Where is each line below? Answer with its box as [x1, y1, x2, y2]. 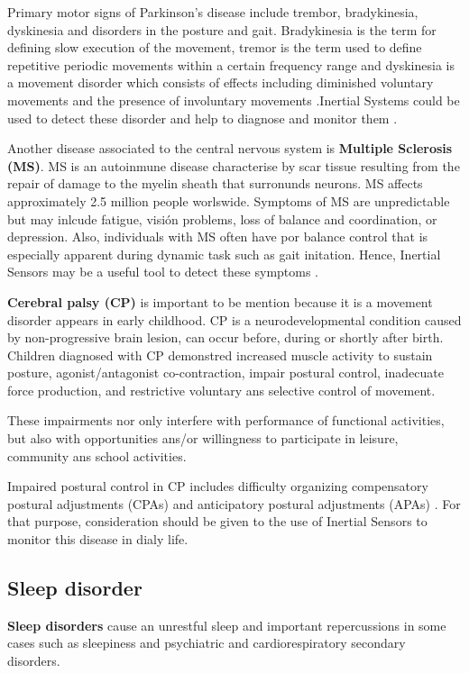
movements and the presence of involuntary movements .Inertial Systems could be [7, 90, 460, 109]
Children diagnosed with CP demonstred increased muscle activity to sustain [7, 345, 433, 364]
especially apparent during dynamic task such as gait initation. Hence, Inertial [7, 244, 441, 263]
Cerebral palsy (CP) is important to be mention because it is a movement [7, 292, 433, 311]
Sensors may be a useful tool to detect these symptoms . [7, 262, 319, 281]
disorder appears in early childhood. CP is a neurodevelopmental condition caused [7, 310, 462, 329]
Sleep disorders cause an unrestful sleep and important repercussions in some [7, 615, 446, 634]
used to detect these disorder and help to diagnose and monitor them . [7, 108, 398, 127]
